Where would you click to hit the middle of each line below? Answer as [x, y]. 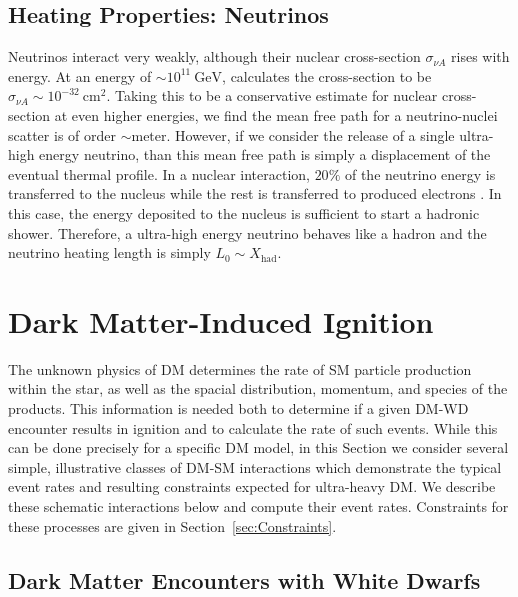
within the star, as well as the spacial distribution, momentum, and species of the [258, 388]
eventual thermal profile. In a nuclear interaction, [159, 173]
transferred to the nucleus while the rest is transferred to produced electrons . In [255, 193]
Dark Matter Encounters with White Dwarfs [244, 579]
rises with [480, 56]
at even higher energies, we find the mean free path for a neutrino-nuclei [276, 114]
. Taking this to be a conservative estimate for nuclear [272, 95]
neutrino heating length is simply [109, 252]
